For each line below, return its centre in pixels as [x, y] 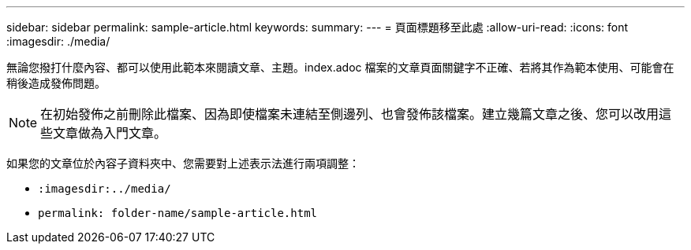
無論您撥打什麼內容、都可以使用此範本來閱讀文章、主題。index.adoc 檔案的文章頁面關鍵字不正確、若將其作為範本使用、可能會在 [340, 67]
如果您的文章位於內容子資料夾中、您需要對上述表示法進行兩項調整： [183, 163]
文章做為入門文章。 [110, 133]
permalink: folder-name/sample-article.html [178, 213]
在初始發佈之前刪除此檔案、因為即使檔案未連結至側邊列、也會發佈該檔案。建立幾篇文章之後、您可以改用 [350, 114]
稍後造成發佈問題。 [56, 83]
